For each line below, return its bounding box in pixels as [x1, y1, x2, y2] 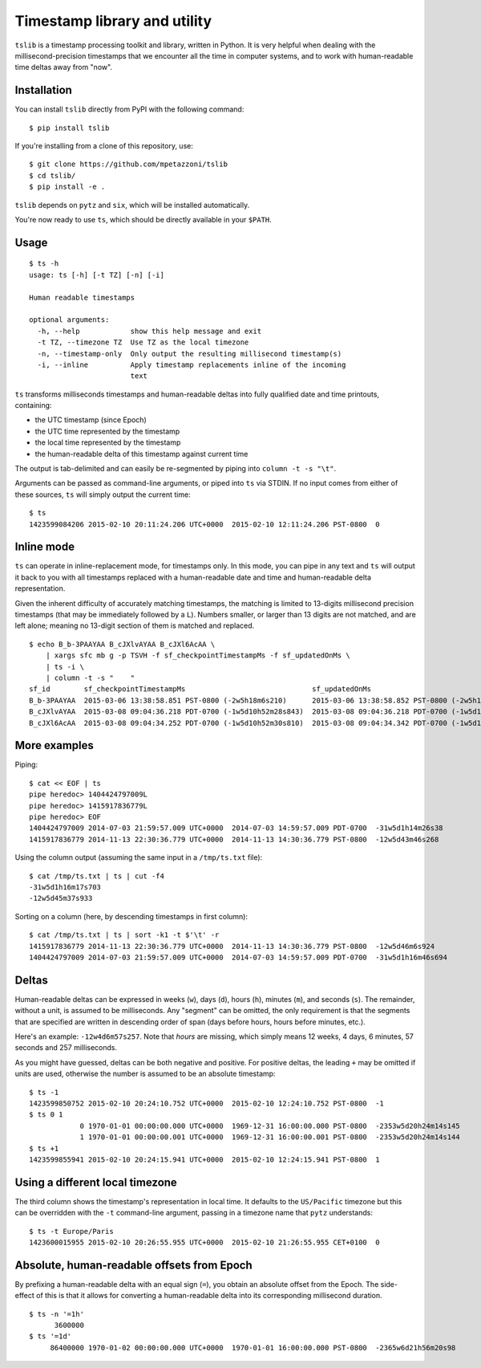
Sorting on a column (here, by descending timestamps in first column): [14, 911, 249, 921]
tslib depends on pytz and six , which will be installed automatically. [14, 200, 250, 210]
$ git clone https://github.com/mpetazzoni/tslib [29, 160, 228, 169]
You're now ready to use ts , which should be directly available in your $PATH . [14, 214, 272, 224]
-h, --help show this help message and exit [37, 326, 262, 336]
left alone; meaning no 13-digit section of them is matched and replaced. [14, 621, 255, 630]
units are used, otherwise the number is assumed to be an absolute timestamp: [14, 1069, 276, 1079]
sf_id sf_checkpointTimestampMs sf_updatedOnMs [29, 685, 372, 694]
